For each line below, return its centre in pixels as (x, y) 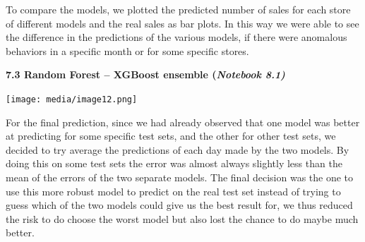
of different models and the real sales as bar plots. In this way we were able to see (182, 23)
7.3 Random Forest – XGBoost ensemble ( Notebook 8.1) (145, 74)
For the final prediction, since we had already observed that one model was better (183, 122)
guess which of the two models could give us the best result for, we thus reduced (179, 205)
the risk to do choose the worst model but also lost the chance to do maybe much (182, 218)
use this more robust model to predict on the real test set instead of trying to (173, 191)
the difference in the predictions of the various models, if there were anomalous (176, 37)
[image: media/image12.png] (72, 99)
